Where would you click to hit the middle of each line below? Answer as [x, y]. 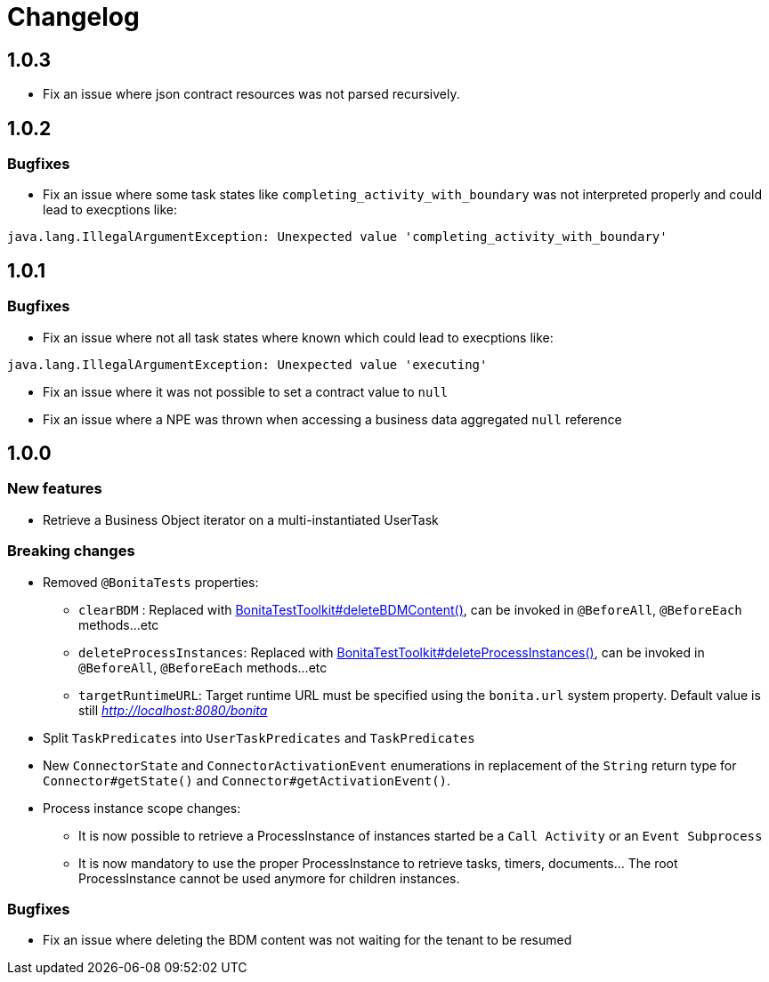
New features [55, 489]
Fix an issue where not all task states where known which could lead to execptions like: [298, 337]
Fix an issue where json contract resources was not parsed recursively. [251, 94]
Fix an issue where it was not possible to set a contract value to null [246, 391]
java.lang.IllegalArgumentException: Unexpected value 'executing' [247, 364]
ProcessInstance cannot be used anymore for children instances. [269, 878]
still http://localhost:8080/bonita [173, 710]
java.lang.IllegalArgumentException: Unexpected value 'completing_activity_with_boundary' [337, 237]
